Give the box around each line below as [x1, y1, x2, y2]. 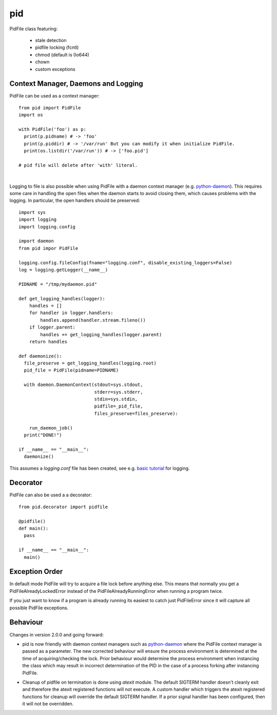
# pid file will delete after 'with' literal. [18, 162, 138, 168]
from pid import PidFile [18, 105, 81, 110]
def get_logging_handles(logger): [18, 296, 105, 301]
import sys [18, 209, 46, 215]
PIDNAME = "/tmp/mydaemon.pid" [18, 281, 97, 287]
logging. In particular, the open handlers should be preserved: [9, 198, 141, 204]
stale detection [35, 37, 67, 43]
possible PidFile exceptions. [9, 605, 69, 611]
